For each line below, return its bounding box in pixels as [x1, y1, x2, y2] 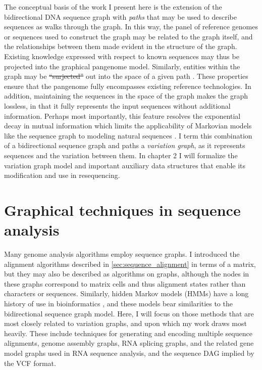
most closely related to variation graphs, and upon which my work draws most [4, 318, 247, 329]
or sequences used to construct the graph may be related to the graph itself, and [4, 31, 253, 41]
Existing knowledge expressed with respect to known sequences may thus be [4, 51, 239, 61]
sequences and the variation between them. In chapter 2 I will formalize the [4, 150, 238, 160]
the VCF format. [4, 357, 56, 368]
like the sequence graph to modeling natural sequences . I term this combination [4, 130, 252, 141]
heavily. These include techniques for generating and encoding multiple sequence [4, 328, 252, 338]
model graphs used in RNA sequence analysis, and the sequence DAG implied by [4, 347, 254, 358]
